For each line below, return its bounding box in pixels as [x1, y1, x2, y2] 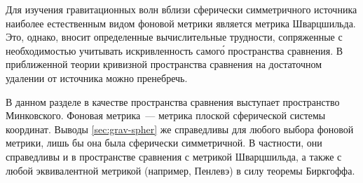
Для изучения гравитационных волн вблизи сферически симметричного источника [6, 2, 357, 16]
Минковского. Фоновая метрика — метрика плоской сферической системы [6, 108, 326, 123]
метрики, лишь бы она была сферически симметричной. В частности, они [6, 135, 322, 150]
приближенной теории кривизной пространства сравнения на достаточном [6, 57, 322, 72]
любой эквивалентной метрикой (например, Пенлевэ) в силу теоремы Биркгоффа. [6, 163, 355, 177]
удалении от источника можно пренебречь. [6, 70, 188, 85]
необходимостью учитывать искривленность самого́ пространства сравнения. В [6, 43, 343, 57]
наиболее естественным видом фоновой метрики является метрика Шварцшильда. [6, 15, 356, 30]
